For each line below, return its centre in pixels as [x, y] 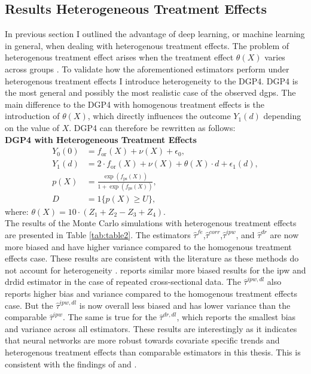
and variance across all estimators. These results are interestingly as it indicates [151, 328]
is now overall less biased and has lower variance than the [185, 305]
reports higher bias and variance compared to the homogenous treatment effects [151, 294]
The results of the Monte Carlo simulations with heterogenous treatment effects [151, 223]
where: [17, 211]
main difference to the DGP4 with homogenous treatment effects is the [135, 104]
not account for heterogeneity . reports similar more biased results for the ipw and [155, 270]
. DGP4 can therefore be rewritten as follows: [152, 127]
